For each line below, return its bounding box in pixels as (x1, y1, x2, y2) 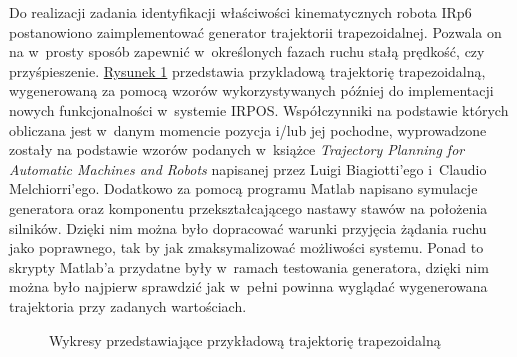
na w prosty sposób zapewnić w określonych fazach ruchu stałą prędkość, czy (9, 41, 485, 62)
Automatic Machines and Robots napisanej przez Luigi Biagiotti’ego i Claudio (9, 158, 487, 179)
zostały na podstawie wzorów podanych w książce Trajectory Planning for (9, 139, 465, 160)
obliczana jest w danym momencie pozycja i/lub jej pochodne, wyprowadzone (9, 119, 487, 140)
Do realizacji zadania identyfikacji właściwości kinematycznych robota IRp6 (9, 2, 472, 22)
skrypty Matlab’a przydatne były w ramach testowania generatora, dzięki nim (9, 256, 489, 277)
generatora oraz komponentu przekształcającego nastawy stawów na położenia (9, 197, 488, 218)
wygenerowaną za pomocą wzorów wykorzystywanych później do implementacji (9, 80, 494, 101)
